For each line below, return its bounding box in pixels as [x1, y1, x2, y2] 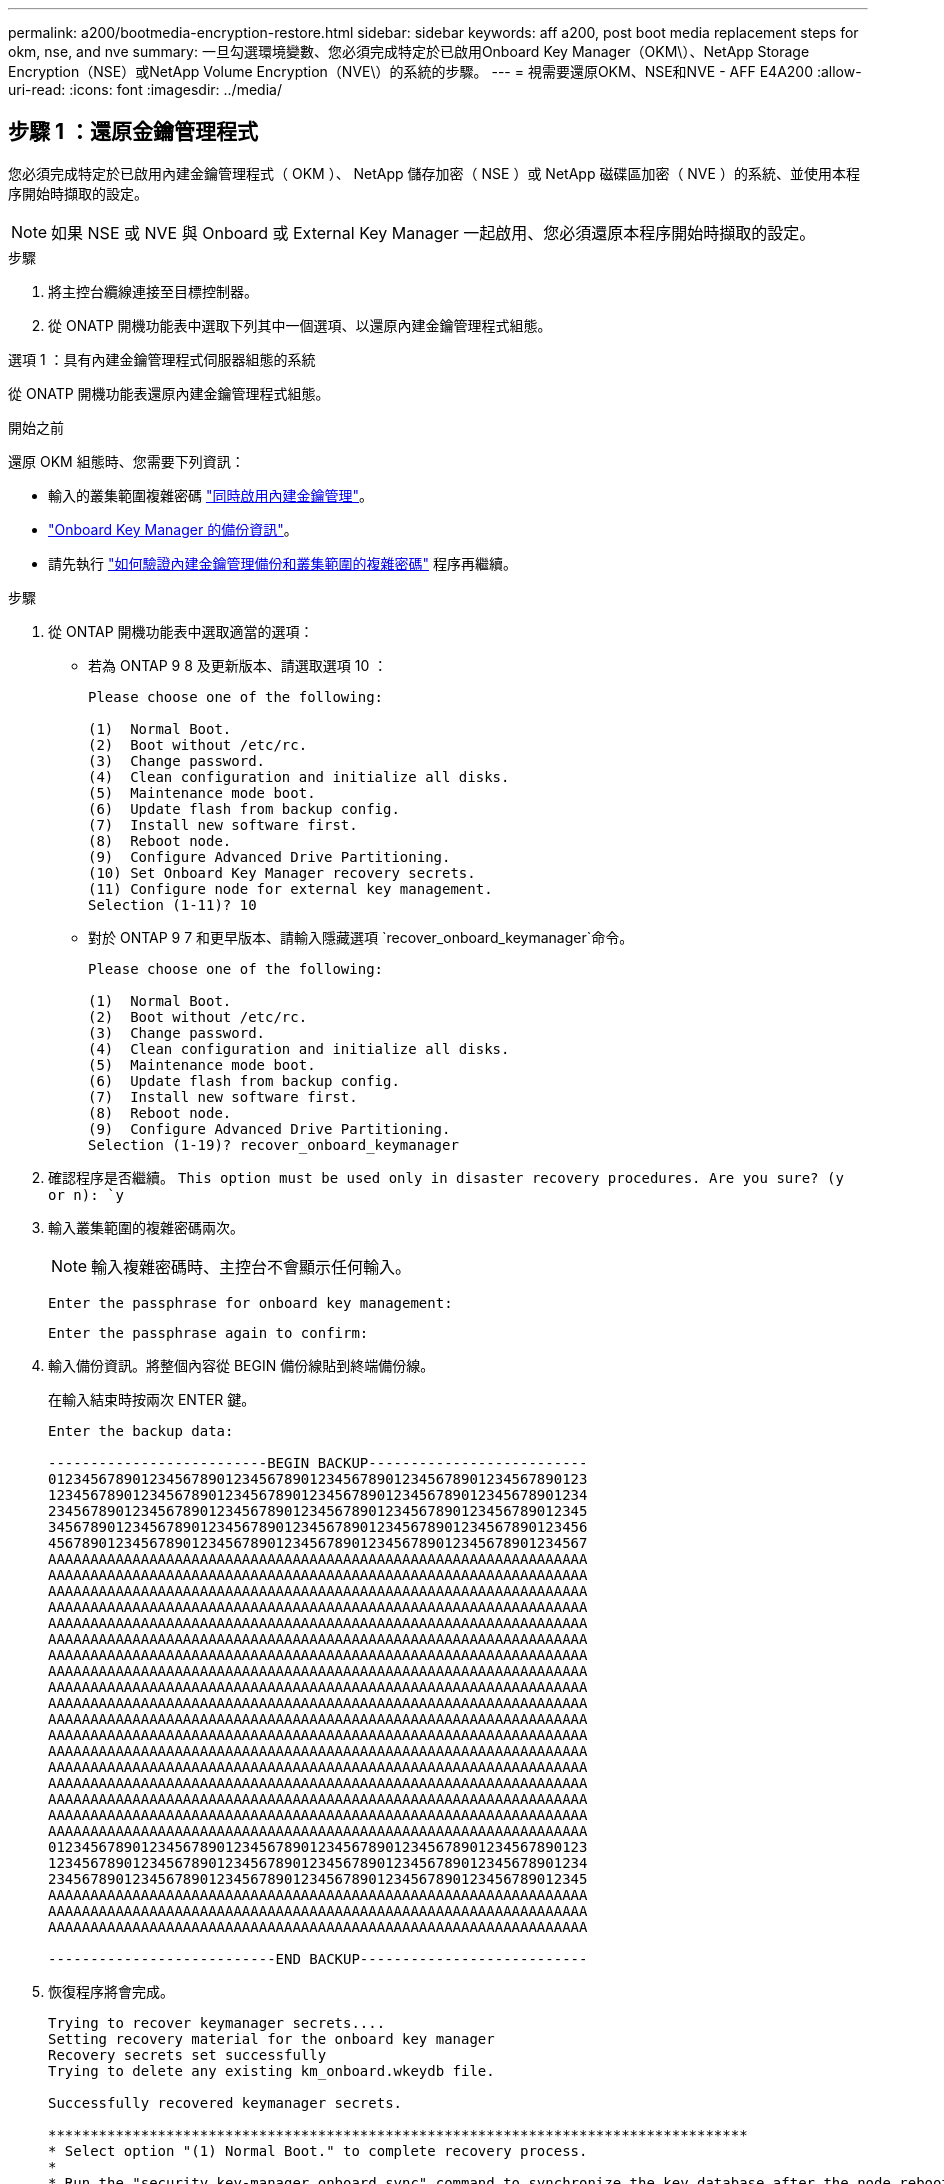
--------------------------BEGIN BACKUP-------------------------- [48, 1454, 588, 1471]
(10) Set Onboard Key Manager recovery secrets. [88, 864, 476, 881]
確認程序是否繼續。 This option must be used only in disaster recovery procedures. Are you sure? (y [48, 1168, 844, 1186]
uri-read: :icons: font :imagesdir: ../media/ [8, 81, 282, 98]
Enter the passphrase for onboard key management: [48, 1294, 453, 1311]
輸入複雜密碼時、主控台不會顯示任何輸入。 [91, 1256, 412, 1277]
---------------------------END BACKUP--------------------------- [48, 1950, 588, 1967]
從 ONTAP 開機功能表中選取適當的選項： [48, 622, 314, 640]
